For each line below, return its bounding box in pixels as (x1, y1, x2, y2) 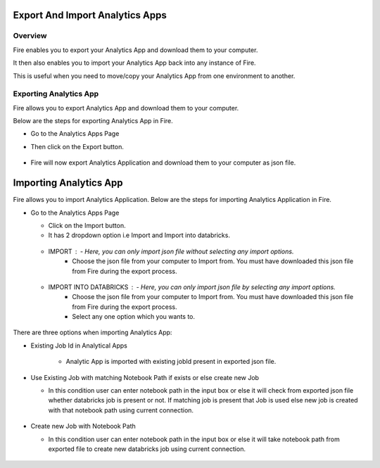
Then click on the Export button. (30, 142, 125, 151)
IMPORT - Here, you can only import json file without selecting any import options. (48, 247, 294, 255)
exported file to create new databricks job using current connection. (48, 444, 246, 453)
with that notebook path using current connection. (48, 405, 194, 415)
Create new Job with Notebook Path (30, 422, 137, 431)
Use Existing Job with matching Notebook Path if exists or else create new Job (30, 373, 260, 381)
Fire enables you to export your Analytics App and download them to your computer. (13, 46, 258, 54)
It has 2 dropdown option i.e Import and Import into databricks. (48, 231, 230, 239)
